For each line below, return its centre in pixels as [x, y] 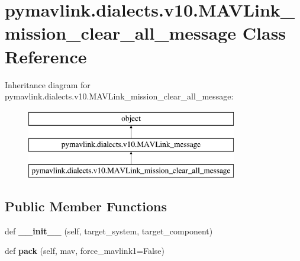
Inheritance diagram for [48, 84]
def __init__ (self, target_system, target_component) [109, 231]
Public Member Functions [86, 206]
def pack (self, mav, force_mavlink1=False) [85, 251]
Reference [46, 56]
